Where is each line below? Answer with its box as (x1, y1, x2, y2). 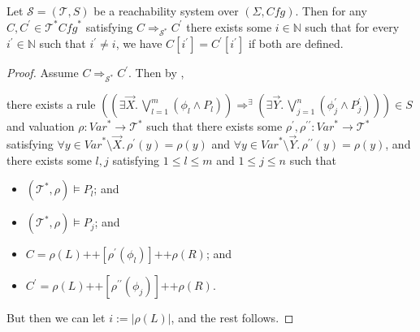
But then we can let (6, 309, 106, 326)
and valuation (6, 118, 75, 135)
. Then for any (295, 2, 367, 19)
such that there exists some (146, 118, 283, 135)
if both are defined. (248, 35, 344, 52)
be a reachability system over (93, 2, 239, 19)
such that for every (305, 18, 400, 35)
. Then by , (128, 64, 184, 81)
